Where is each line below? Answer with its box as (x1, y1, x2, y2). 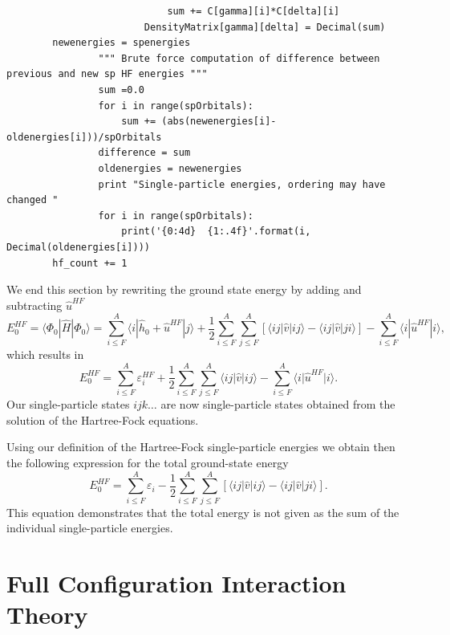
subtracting (6, 296, 63, 313)
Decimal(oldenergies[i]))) (6, 241, 150, 253)
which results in (6, 346, 84, 363)
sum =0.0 (98, 83, 144, 96)
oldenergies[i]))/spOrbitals (6, 131, 162, 143)
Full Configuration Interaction (6, 567, 347, 599)
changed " (6, 194, 59, 206)
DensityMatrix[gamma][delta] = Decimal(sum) (144, 21, 386, 33)
